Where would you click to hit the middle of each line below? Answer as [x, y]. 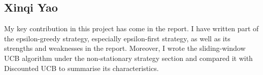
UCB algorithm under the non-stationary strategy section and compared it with [128, 58]
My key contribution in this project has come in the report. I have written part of [131, 28]
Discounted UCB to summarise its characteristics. [81, 68]
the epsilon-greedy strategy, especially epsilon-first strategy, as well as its [117, 38]
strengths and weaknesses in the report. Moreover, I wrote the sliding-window [125, 48]
